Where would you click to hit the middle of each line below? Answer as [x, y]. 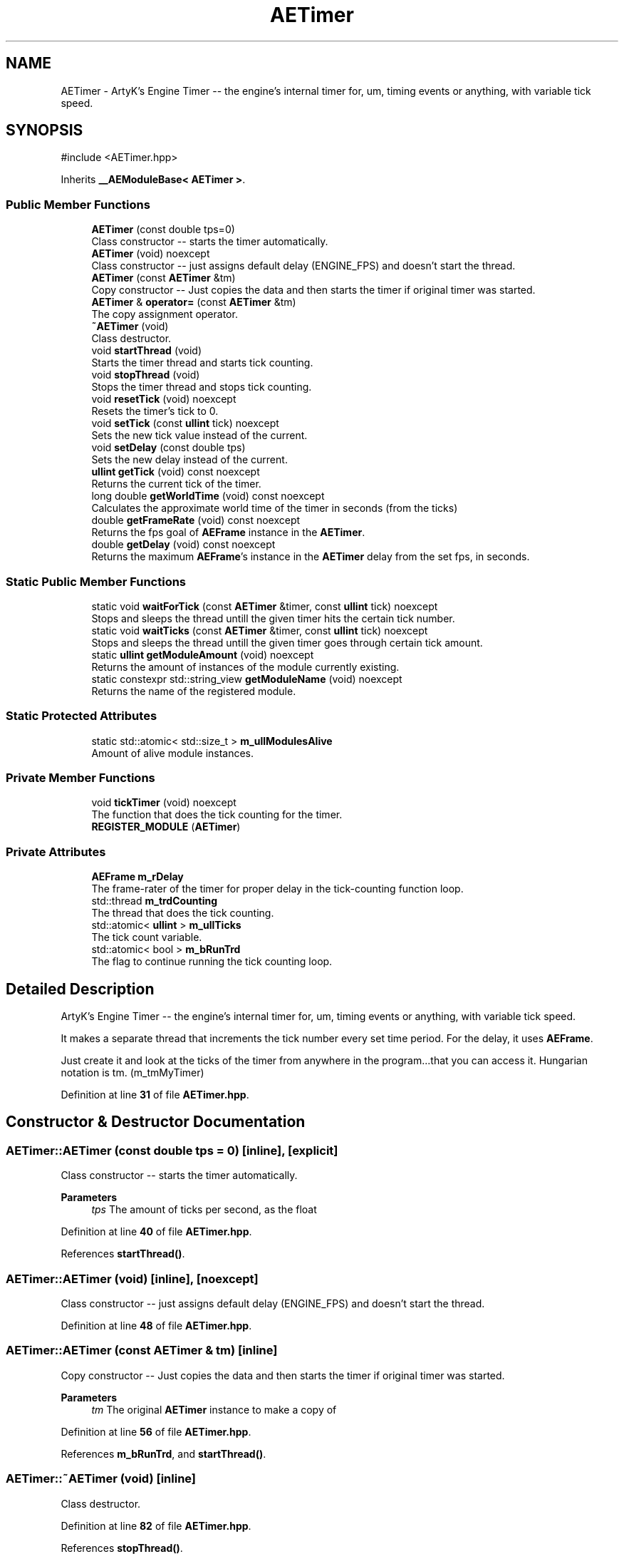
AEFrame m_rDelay [137, 877]
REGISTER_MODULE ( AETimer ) [166, 827]
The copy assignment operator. [165, 314]
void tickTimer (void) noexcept [164, 803]
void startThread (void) [147, 351]
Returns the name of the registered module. [194, 691]
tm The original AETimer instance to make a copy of [214, 1409]
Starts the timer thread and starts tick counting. [202, 363]
